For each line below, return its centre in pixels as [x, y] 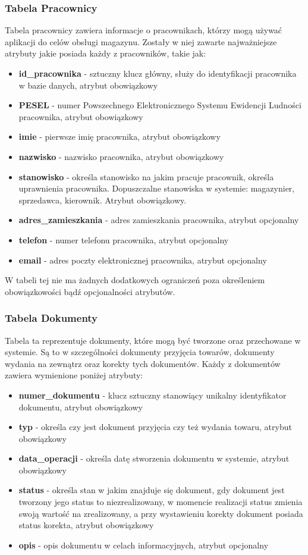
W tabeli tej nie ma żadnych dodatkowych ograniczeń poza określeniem [135, 280]
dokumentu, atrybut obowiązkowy [81, 407]
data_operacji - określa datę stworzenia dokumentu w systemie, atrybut [154, 458]
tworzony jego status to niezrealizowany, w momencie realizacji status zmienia [161, 502]
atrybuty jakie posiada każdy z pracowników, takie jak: [106, 53]
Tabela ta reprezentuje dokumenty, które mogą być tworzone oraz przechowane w [153, 340]
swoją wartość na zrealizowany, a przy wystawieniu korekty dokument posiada [161, 513]
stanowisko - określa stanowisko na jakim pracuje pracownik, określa [146, 176]
